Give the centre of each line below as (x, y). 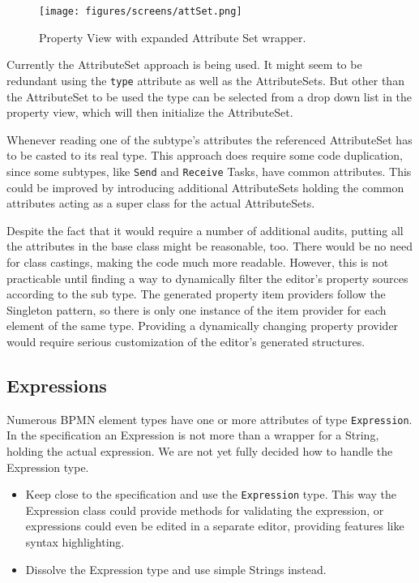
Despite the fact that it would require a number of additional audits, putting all (205, 230)
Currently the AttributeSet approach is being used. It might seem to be (184, 64)
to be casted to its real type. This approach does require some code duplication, (205, 155)
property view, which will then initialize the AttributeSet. (150, 112)
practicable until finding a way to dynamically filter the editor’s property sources (207, 278)
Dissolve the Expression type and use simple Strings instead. (176, 569)
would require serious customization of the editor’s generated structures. (186, 341)
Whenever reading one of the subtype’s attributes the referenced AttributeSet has (209, 139)
